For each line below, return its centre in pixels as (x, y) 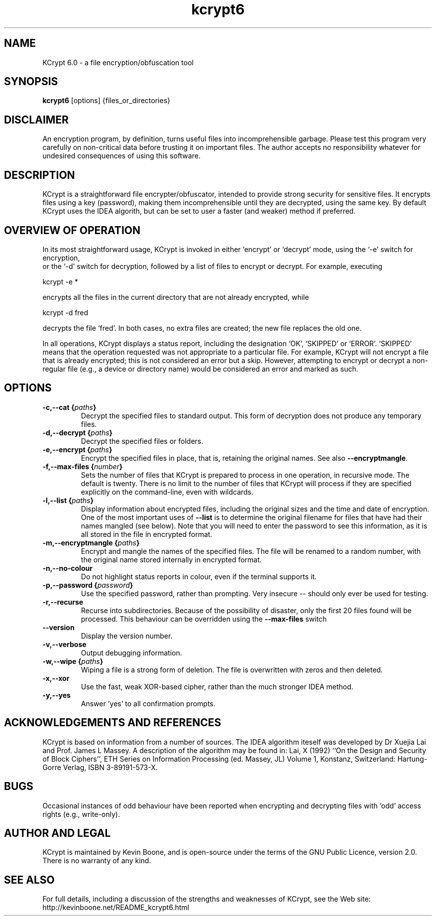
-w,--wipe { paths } (73, 661)
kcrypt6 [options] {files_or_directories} (106, 101)
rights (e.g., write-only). (81, 814)
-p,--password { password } (88, 585)
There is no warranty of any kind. (97, 861)
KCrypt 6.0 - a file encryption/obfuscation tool (118, 62)
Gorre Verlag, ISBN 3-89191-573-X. (100, 767)
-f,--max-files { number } (83, 466)
